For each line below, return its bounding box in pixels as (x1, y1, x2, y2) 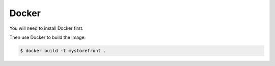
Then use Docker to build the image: (9, 34, 86, 40)
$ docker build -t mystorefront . (20, 48, 106, 53)
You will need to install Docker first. (9, 25, 84, 31)
